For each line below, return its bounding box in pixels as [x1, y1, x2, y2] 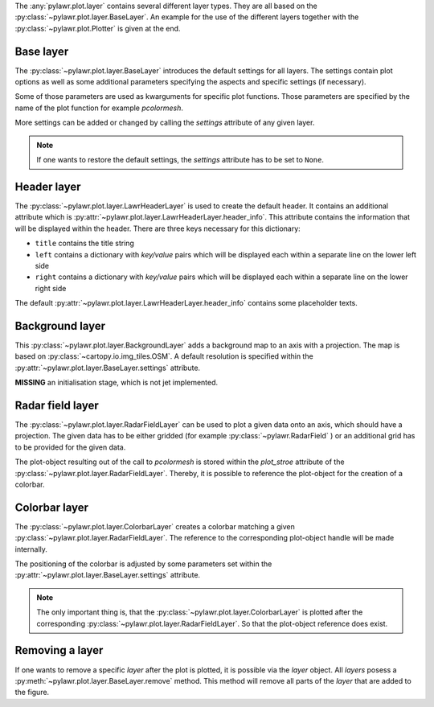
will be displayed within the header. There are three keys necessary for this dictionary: [14, 224, 301, 233]
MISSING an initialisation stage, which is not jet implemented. [14, 378, 219, 388]
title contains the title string [35, 238, 134, 249]
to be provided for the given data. [14, 442, 126, 452]
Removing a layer [14, 643, 104, 657]
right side [35, 283, 67, 293]
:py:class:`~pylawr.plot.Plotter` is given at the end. [14, 23, 181, 33]
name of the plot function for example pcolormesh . [14, 103, 184, 113]
